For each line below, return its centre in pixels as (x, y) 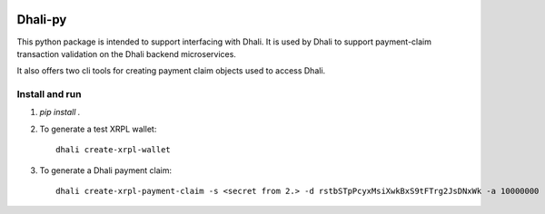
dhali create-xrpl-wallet (114, 150)
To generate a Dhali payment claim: (106, 170)
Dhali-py (42, 19)
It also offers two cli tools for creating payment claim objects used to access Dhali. (171, 71)
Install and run (49, 94)
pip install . (60, 112)
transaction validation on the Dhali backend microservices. (126, 53)
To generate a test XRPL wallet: (98, 129)
